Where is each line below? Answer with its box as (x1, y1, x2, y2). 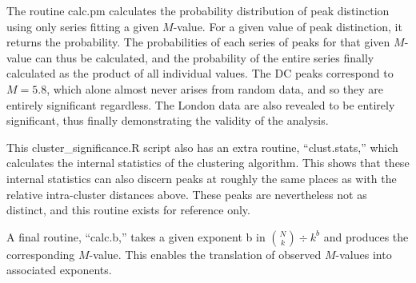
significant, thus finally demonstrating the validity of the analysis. (6, 112, 329, 129)
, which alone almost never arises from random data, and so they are (46, 80, 384, 97)
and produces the (323, 228, 409, 245)
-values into (335, 245, 392, 262)
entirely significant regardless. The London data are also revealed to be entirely (6, 96, 395, 113)
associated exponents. (6, 261, 112, 278)
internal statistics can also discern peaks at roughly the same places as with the (6, 169, 397, 186)
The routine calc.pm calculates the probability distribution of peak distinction (6, 2, 390, 18)
